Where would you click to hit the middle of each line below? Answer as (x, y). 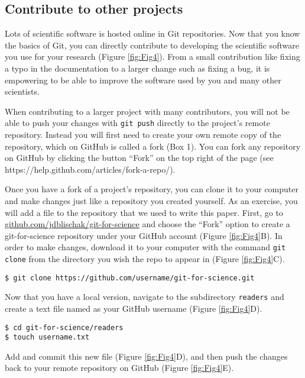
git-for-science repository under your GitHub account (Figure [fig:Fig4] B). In (144, 235)
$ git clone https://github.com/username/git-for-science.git (130, 278)
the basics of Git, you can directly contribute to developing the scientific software (152, 45)
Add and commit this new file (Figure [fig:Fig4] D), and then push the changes (146, 356)
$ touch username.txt (47, 337)
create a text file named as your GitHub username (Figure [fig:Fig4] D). (134, 308)
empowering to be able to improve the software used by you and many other (143, 80)
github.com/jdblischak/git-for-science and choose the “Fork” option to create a (147, 224)
